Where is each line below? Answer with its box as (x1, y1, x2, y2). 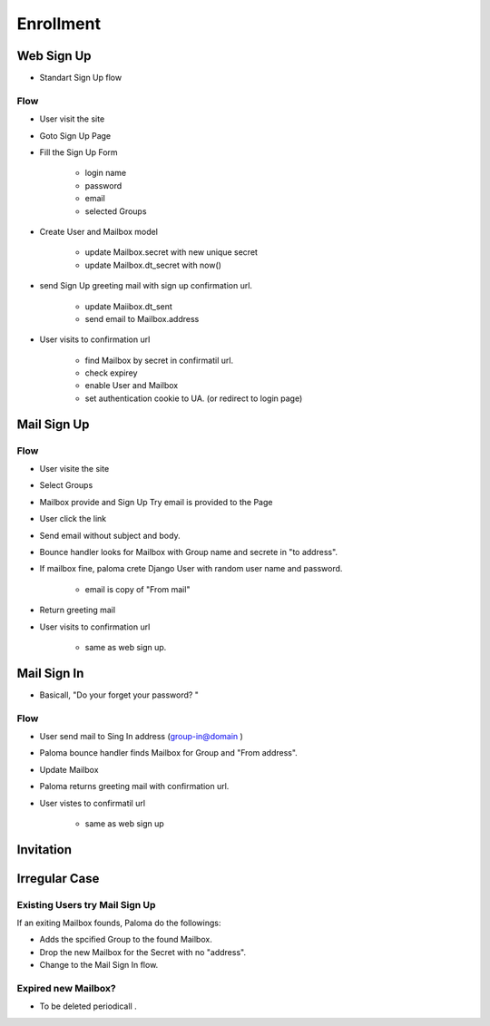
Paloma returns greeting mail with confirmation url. (39, 781, 230, 792)
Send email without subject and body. (39, 530, 181, 541)
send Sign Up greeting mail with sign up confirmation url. (39, 280, 253, 291)
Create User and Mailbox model (39, 226, 159, 237)
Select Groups (39, 480, 93, 491)
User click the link (39, 513, 107, 524)
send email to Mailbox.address (84, 313, 200, 324)
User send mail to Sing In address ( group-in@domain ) (39, 730, 244, 741)
